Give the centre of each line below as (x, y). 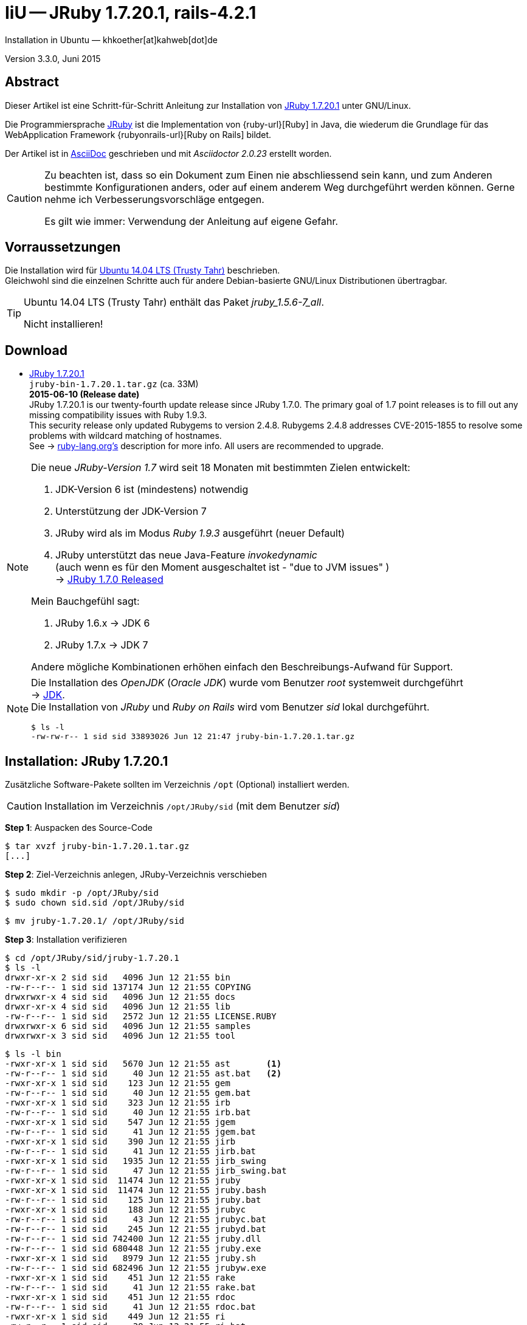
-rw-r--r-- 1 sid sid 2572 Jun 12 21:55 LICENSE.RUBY (141, 1017)
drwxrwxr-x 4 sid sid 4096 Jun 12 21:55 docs (120, 997)
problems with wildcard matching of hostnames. (126, 436)
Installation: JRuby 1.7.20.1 (87, 761)
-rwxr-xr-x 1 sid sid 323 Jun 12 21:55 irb (118, 1103)
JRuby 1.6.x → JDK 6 (103, 623)
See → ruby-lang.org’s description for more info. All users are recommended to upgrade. (206, 446)
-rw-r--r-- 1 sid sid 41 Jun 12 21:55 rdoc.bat (131, 1307)
